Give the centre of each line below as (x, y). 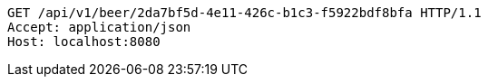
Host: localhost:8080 (84, 42)
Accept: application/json (99, 27)
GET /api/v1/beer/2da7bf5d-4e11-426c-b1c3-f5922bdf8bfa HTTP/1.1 (244, 13)
